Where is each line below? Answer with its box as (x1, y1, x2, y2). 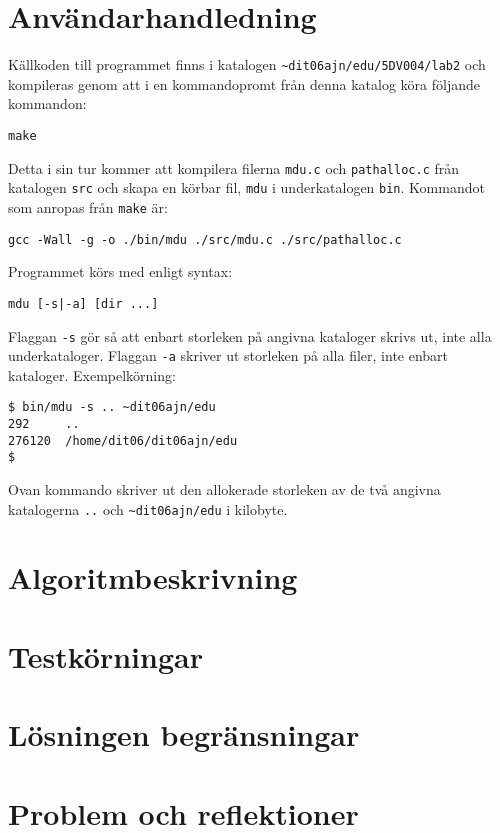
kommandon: (8, 93, 87, 114)
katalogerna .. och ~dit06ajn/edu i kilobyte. (8, 498, 288, 519)
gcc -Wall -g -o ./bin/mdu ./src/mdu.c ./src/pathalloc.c (8, 232, 402, 247)
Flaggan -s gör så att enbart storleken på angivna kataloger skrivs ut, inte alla (8, 325, 492, 346)
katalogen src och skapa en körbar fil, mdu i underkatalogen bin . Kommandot (8, 177, 485, 198)
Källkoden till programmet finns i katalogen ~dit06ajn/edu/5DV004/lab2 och (8, 54, 486, 75)
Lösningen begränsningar (8, 714, 360, 755)
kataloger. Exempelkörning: (8, 364, 176, 385)
